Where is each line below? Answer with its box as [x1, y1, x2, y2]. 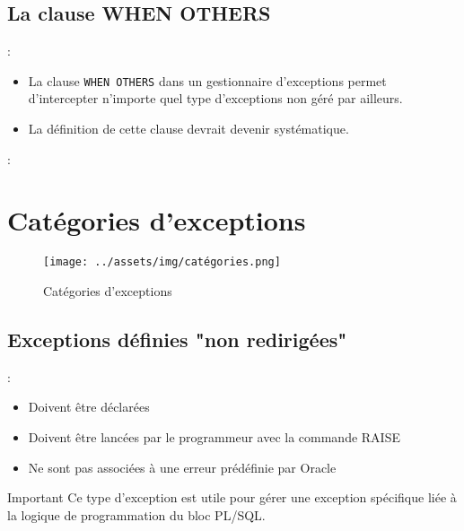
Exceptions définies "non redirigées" [7, 326, 347, 353]
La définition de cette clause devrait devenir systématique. [28, 119, 349, 138]
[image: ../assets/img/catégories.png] [43, 256, 281, 269]
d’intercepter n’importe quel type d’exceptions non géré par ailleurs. [28, 89, 403, 108]
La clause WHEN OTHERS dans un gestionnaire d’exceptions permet [28, 71, 387, 90]
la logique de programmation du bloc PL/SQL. [7, 505, 266, 524]
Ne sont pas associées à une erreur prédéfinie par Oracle [28, 457, 337, 476]
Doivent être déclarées [28, 397, 150, 416]
